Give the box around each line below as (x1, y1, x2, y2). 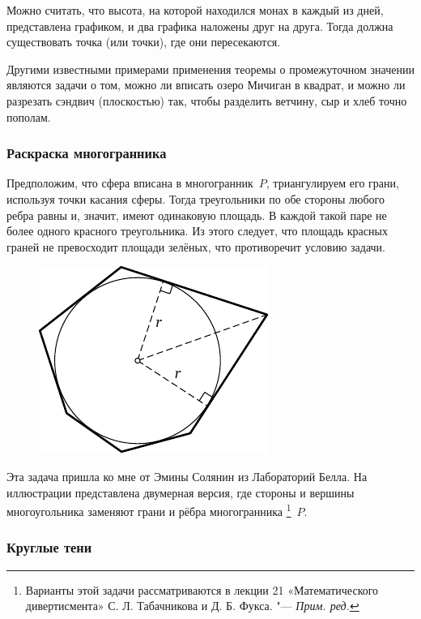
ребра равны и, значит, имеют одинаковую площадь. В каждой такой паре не (6, 206, 387, 223)
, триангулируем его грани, (266, 174, 399, 191)
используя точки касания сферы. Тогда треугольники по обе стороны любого (6, 190, 385, 207)
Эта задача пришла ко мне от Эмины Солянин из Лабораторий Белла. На (6, 467, 368, 484)
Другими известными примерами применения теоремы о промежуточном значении (6, 60, 415, 77)
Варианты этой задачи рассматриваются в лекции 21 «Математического (25, 581, 379, 598)
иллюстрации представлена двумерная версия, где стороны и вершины (6, 484, 355, 501)
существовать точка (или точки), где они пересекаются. (6, 33, 281, 50)
